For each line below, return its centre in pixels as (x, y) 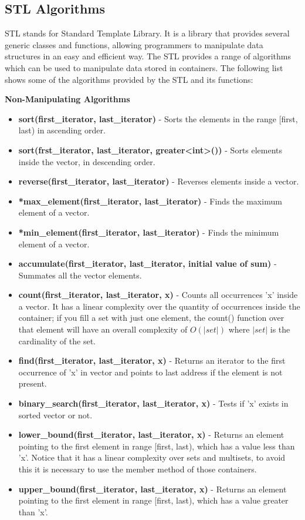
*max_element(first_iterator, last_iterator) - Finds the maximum (150, 201)
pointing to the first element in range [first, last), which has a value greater (153, 500)
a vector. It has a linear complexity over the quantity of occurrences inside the (159, 306)
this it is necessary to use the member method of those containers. (138, 469)
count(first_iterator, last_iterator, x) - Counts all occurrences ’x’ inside (158, 295)
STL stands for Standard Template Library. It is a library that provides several (147, 33)
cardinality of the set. (57, 340)
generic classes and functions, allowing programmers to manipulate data (134, 44)
